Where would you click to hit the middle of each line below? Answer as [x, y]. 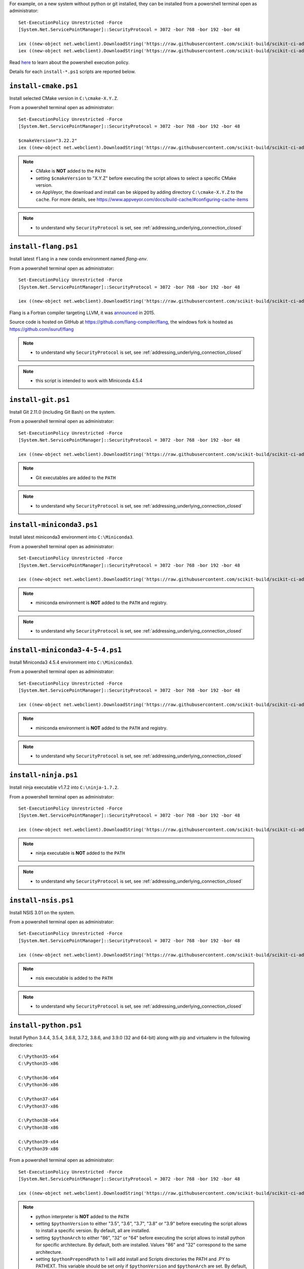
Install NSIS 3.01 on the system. [42, 912]
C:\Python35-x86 [39, 1064]
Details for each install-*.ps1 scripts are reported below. [73, 72]
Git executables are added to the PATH [76, 478]
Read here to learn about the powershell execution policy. [69, 62]
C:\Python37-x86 [39, 1106]
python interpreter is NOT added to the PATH [82, 1216]
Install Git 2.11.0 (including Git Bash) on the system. [63, 412]
